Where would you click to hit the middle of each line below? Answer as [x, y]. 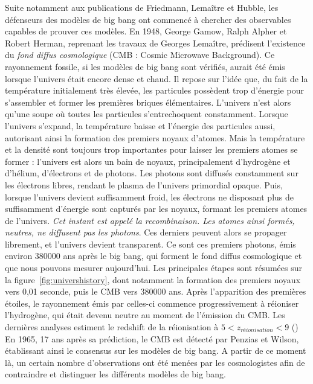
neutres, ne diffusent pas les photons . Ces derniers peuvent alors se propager [146, 232]
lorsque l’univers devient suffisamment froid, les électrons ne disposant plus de [150, 197]
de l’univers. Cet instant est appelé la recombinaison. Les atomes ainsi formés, [150, 220]
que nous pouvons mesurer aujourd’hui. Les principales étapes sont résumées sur [153, 268]
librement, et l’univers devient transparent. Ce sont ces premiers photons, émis [150, 244]
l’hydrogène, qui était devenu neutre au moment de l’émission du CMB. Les [145, 315]
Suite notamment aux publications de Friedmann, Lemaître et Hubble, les [142, 7]
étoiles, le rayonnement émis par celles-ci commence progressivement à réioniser [152, 303]
